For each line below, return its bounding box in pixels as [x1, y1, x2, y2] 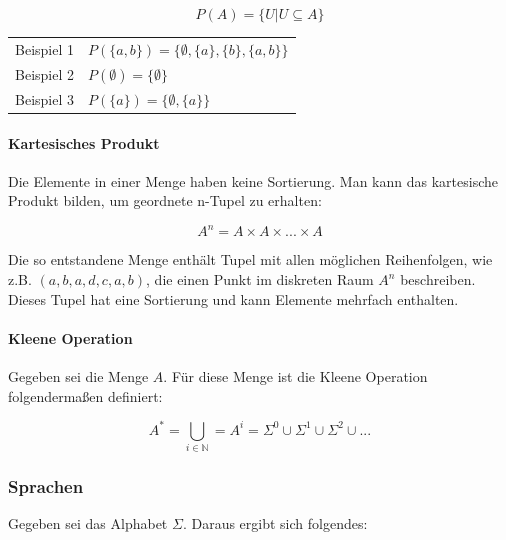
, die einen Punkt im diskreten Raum [146, 269, 374, 290]
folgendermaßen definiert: [8, 385, 163, 406]
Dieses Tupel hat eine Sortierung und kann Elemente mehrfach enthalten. [8, 288, 459, 309]
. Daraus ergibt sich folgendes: [182, 513, 368, 534]
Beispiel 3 [15, 88, 74, 109]
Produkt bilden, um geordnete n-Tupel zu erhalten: [8, 190, 322, 211]
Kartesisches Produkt [8, 132, 160, 153]
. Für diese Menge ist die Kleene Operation [163, 366, 428, 386]
